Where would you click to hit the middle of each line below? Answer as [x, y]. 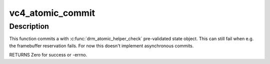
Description [29, 26]
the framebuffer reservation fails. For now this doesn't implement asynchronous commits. [101, 46]
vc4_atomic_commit [52, 13]
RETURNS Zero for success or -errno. [48, 55]
